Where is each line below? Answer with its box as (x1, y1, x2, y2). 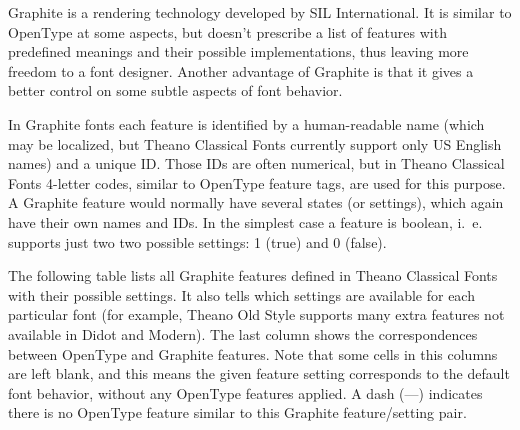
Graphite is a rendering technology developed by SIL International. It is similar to (8, 2, 512, 22)
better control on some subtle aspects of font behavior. (8, 80, 343, 101)
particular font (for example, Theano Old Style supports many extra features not (8, 304, 505, 325)
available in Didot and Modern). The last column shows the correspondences (8, 323, 478, 344)
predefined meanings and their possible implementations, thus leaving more (8, 41, 469, 62)
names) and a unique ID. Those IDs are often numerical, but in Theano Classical (8, 153, 505, 174)
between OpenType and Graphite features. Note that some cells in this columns (8, 343, 498, 364)
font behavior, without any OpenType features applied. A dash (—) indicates (8, 382, 483, 403)
